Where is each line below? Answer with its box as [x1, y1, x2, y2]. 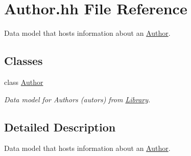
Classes [4, 53, 43, 69]
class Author [4, 76, 43, 87]
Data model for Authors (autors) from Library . [4, 94, 151, 104]
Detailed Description [4, 119, 116, 135]
